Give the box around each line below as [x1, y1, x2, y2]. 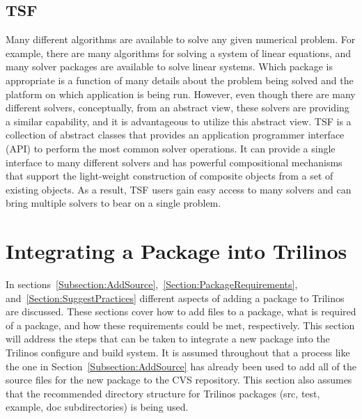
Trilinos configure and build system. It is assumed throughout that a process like [6, 345, 350, 360]
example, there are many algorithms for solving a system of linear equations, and [6, 45, 352, 60]
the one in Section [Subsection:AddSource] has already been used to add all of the [6, 358, 356, 373]
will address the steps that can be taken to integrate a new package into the [6, 331, 330, 346]
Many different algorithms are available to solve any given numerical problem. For [6, 32, 356, 47]
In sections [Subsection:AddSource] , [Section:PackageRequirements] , [6, 277, 298, 292]
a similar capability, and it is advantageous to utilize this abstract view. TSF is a [6, 113, 352, 128]
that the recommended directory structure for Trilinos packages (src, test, [6, 386, 320, 400]
